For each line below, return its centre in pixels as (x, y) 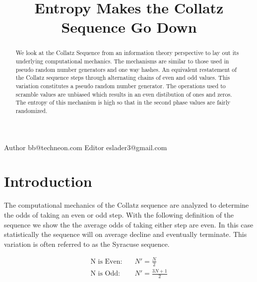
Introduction (48, 181)
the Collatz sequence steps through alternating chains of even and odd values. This (123, 78)
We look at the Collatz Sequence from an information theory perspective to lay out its (127, 53)
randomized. (32, 110)
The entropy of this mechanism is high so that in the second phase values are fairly (123, 102)
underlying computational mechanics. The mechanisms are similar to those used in (122, 61)
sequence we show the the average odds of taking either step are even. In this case (129, 224)
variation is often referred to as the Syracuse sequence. (87, 244)
